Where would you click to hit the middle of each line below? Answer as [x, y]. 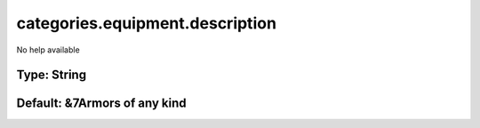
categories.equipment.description [147, 23]
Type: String [52, 75]
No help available [48, 50]
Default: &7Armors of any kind [101, 104]
